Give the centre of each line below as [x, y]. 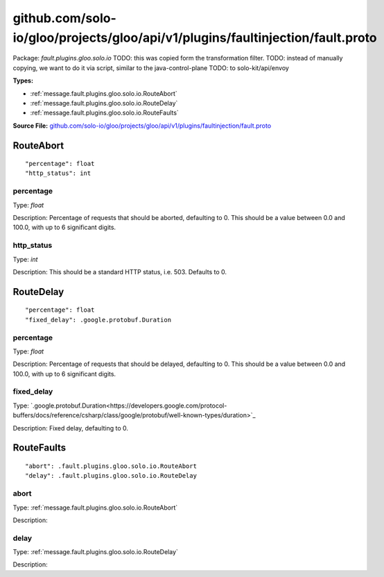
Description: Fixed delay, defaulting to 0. [70, 428]
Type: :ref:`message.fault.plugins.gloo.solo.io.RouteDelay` [95, 552]
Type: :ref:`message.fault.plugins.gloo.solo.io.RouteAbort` [95, 508]
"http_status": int [58, 173]
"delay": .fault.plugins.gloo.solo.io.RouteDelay [111, 476]
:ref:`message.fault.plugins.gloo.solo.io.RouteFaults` [105, 113]
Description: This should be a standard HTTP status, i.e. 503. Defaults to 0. [120, 271]
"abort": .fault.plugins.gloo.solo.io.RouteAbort [111, 466]
